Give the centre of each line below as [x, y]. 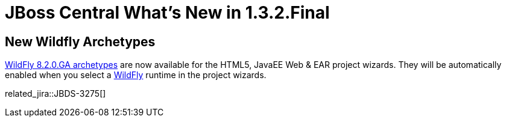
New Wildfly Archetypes [80, 41]
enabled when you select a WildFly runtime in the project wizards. [136, 75]
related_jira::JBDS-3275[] [55, 94]
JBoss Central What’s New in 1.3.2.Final [167, 13]
